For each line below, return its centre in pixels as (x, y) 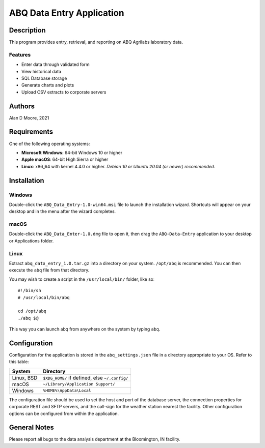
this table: (19, 362)
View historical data (41, 71)
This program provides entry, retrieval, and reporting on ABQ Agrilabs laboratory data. (96, 42)
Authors (22, 106)
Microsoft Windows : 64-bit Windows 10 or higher (72, 152)
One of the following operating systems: (50, 144)
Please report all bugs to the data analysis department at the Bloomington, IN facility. (95, 439)
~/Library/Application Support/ (79, 384)
